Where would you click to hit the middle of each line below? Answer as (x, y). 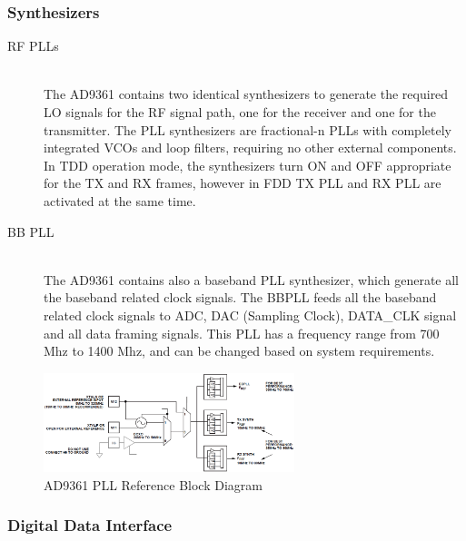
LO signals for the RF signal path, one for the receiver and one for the (240, 112)
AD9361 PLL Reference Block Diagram (153, 484)
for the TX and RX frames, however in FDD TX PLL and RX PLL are (243, 183)
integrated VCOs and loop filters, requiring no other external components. (250, 148)
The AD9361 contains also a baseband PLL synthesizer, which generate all (251, 279)
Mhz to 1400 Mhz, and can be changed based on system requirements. (239, 351)
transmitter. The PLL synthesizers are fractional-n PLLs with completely (248, 129)
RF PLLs (33, 46)
